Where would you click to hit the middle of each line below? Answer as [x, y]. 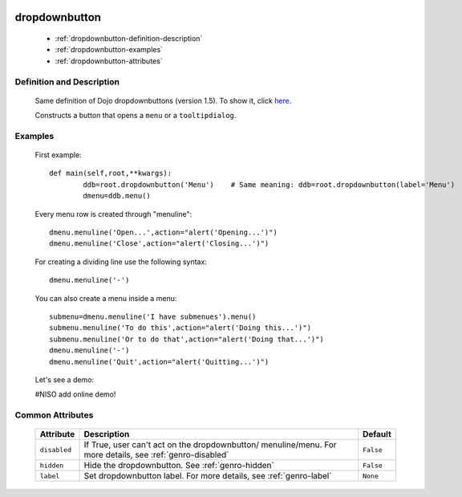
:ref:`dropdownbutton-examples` [109, 50]
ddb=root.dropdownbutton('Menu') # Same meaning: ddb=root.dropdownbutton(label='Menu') [269, 184]
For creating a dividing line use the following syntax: [121, 262]
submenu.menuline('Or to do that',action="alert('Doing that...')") [186, 339]
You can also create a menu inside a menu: [106, 298]
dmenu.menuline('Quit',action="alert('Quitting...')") [159, 362]
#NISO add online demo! [75, 394]
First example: [58, 155]
